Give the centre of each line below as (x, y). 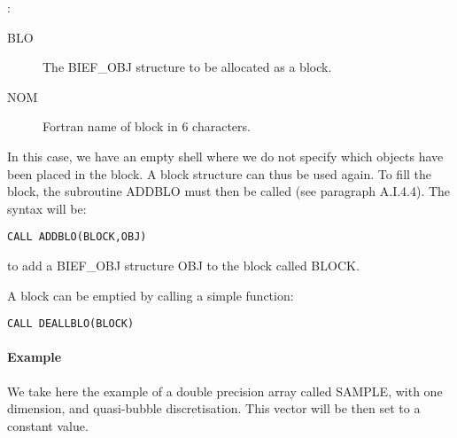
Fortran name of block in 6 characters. (147, 126)
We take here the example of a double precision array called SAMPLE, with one (225, 391)
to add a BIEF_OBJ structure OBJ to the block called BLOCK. (183, 265)
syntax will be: (47, 208)
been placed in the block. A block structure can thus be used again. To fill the (220, 173)
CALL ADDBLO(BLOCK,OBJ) (77, 237)
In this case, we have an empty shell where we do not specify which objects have (225, 156)
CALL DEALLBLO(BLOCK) (71, 324)
